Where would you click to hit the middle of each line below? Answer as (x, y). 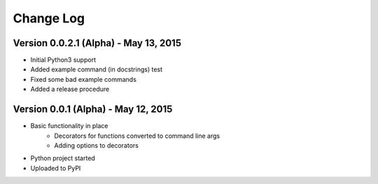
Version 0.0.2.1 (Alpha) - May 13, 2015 (97, 43)
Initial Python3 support (63, 60)
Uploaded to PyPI (56, 168)
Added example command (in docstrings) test (97, 69)
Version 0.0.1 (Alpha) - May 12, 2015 (93, 109)
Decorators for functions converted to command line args (137, 136)
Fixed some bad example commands (83, 79)
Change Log (49, 18)
